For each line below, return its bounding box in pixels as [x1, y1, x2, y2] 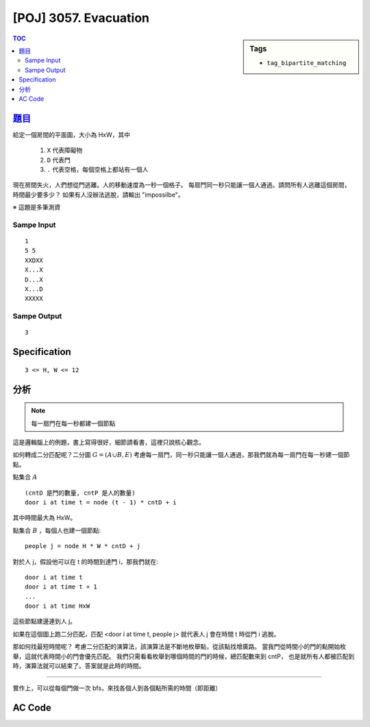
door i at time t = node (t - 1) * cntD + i [25, 498, 177, 506]
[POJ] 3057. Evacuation [12, 10, 150, 25]
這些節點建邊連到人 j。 [12, 617, 77, 626]
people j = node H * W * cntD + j [25, 542, 140, 550]
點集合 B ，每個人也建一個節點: [12, 526, 101, 534]
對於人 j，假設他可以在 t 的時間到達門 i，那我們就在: [12, 557, 159, 565]
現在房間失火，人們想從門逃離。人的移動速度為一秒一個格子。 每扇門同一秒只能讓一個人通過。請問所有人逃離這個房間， [12, 181, 351, 189]
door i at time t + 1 [25, 583, 97, 591]
